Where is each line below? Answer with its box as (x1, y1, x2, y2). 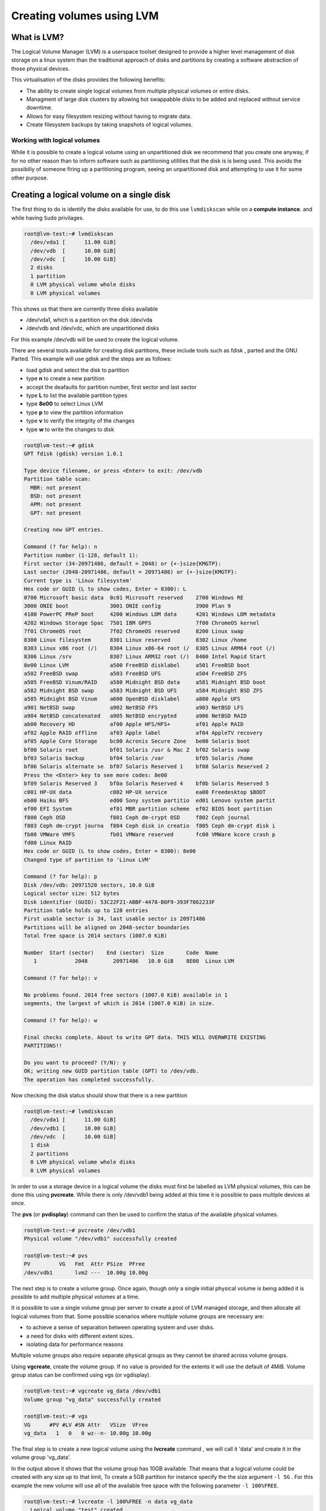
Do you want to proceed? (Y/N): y (24, 1060, 126, 1066)
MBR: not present (30, 484, 81, 491)
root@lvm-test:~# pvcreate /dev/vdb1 (24, 1227, 136, 1234)
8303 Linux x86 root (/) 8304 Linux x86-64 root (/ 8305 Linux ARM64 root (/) (24, 644, 276, 652)
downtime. (26, 104, 53, 111)
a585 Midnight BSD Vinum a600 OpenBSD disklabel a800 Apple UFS (24, 696, 241, 702)
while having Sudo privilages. (11, 214, 85, 221)
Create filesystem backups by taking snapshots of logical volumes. (26, 121, 193, 128)
